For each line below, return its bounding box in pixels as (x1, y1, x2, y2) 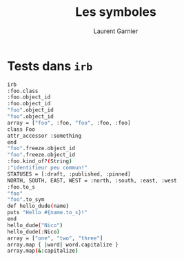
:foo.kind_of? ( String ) (7, 158, 72, 165)
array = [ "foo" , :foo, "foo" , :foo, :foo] (7, 119, 131, 126)
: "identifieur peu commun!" (7, 165, 88, 171)
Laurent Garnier (93, 27, 139, 35)
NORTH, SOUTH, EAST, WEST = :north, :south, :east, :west (7, 177, 177, 184)
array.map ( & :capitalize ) (7, 247, 79, 255)
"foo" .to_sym (7, 196, 45, 203)
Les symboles (75, 4, 156, 20)
